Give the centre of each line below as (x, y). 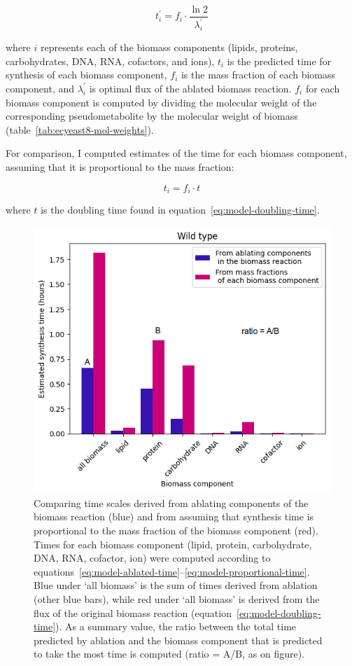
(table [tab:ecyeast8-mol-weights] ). (80, 129)
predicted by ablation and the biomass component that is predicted (178, 640)
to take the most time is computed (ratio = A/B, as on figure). (169, 654)
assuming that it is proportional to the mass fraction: (120, 166)
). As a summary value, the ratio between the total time (176, 626)
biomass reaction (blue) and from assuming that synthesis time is (174, 516)
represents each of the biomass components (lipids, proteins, (169, 47)
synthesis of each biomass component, (86, 75)
